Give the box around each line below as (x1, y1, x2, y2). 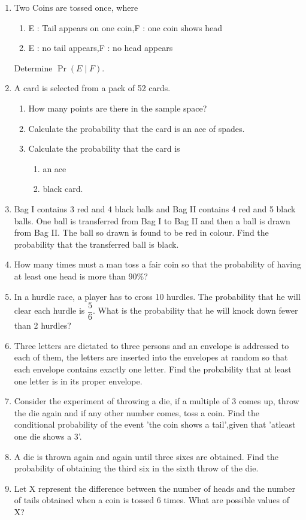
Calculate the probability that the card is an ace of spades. (28, 122, 245, 134)
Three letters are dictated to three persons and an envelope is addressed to (14, 339, 289, 351)
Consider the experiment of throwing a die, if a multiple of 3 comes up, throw (14, 395, 299, 407)
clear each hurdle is (14, 304, 85, 317)
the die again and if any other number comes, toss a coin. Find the (14, 406, 260, 419)
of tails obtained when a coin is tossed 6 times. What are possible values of (14, 494, 289, 506)
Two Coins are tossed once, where (14, 1, 138, 13)
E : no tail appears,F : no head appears (28, 41, 173, 54)
